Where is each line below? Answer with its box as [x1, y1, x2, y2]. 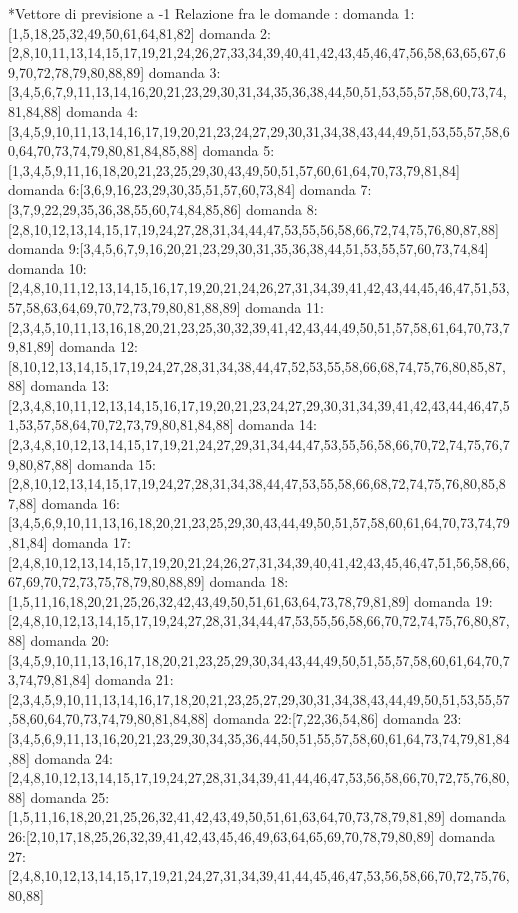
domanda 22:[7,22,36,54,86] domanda [213, 708, 439, 729]
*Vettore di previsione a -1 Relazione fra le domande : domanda [8, 3, 399, 23]
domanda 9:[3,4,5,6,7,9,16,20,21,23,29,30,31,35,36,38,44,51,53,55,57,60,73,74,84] [8, 238, 489, 259]
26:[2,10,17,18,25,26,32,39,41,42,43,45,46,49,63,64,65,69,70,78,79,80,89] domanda [8, 825, 495, 846]
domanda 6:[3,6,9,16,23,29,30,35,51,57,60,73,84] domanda [8, 179, 356, 200]
